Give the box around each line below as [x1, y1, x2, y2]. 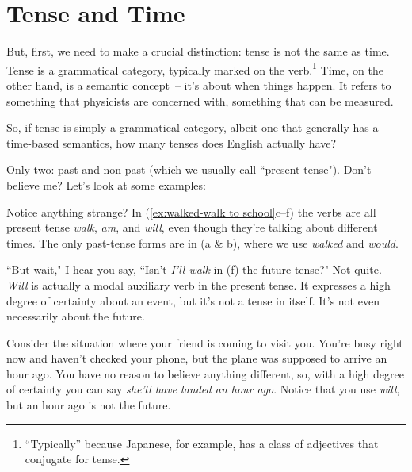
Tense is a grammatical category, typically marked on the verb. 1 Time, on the [6, 59, 383, 78]
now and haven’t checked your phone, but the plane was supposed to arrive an [6, 350, 387, 366]
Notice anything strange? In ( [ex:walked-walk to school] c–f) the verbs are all [6, 203, 376, 220]
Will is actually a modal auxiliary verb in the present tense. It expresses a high [6, 276, 391, 293]
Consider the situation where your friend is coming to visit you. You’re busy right [6, 334, 403, 351]
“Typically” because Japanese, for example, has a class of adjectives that [25, 435, 379, 451]
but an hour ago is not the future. [6, 397, 171, 413]
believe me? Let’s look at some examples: [6, 176, 206, 193]
